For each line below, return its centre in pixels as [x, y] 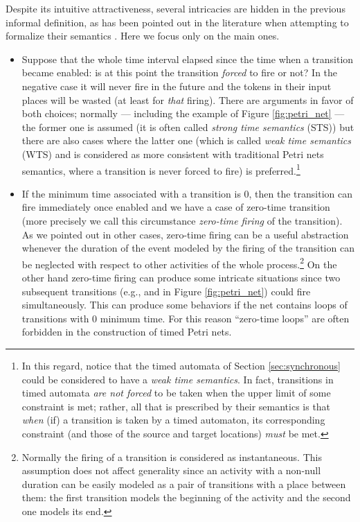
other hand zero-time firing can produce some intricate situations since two [181, 277]
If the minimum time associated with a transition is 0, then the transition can [187, 193]
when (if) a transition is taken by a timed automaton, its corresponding [173, 420]
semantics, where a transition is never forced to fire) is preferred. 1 [161, 169]
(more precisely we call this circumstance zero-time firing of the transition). [182, 220]
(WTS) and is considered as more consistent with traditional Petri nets [173, 154]
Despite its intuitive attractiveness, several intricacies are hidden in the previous [175, 8]
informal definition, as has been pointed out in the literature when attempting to [177, 22]
